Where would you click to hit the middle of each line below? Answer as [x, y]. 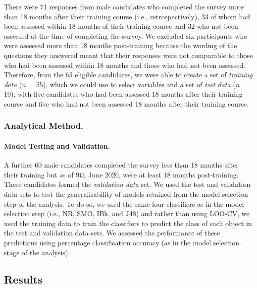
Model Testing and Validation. [57, 145]
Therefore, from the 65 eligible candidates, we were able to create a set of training [128, 75]
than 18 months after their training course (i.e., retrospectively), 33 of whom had [127, 16]
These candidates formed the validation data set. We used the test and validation [127, 184]
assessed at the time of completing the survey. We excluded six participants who [126, 35]
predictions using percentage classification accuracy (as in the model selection [122, 242]
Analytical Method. [44, 126]
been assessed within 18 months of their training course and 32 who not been [121, 26]
